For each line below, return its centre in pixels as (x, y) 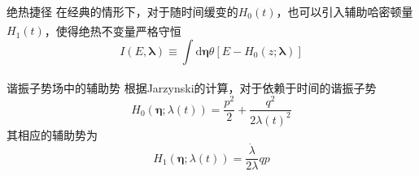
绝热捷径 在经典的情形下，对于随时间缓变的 (122, 11)
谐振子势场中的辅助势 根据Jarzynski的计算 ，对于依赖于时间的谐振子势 (192, 87)
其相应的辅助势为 (52, 134)
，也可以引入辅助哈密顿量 (345, 11)
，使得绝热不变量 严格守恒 (113, 30)
